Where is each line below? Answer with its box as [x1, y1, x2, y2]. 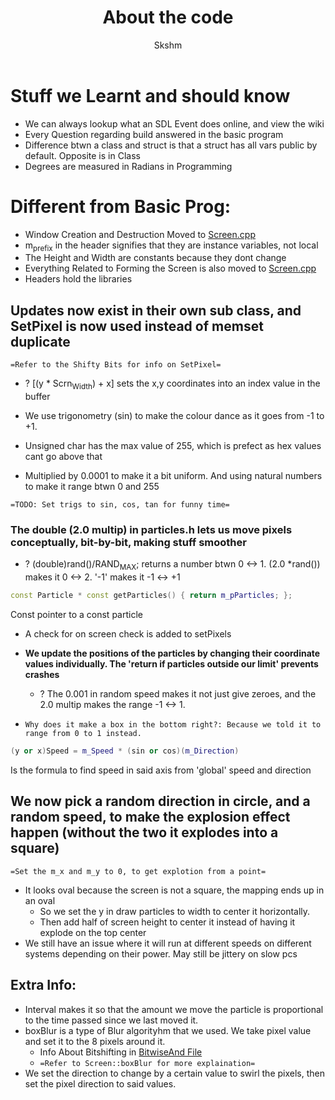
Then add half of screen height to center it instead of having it [39, 916, 296, 928]
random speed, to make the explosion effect [10, 809, 291, 826]
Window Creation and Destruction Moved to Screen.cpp [24, 228, 256, 240]
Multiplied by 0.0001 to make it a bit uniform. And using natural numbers [24, 470, 323, 482]
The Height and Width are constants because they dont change [24, 252, 287, 264]
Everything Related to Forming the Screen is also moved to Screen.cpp [24, 262, 317, 275]
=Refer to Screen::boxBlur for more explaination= [39, 1058, 256, 1068]
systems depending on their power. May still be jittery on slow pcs [24, 947, 298, 960]
